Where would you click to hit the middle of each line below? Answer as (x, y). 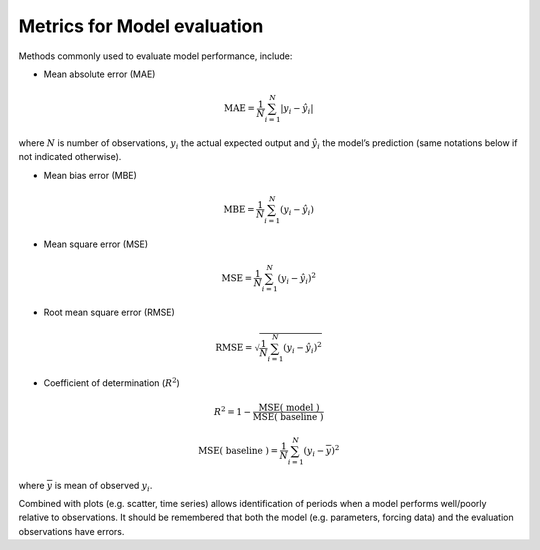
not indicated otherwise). (70, 157)
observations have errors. (71, 531)
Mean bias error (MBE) (90, 175)
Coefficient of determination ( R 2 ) (111, 382)
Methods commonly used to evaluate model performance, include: (155, 56)
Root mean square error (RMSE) (109, 312)
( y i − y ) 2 (321, 451)
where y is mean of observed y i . (85, 486)
